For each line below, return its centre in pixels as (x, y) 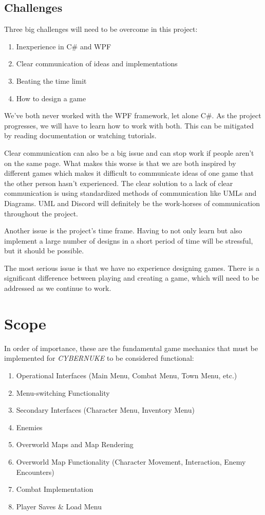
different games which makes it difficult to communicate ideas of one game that (129, 173)
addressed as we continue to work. (58, 288)
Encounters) (35, 472)
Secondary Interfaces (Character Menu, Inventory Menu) (105, 410)
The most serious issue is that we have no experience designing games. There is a (132, 268)
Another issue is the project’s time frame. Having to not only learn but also (123, 231)
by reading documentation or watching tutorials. (80, 135)
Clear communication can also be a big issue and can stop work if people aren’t (129, 152)
